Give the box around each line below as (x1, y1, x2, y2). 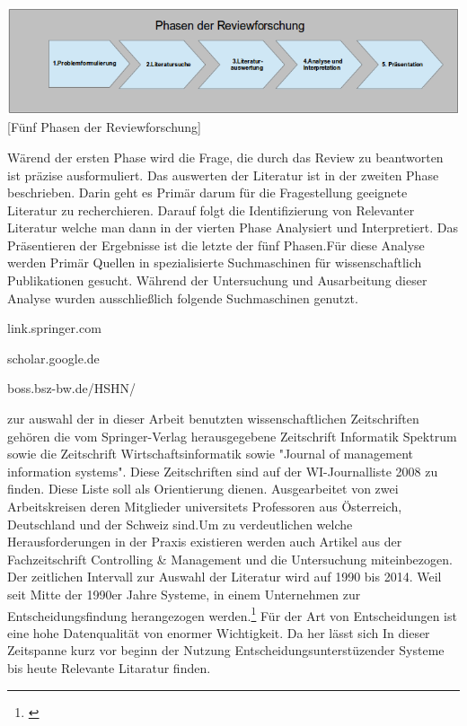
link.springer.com (7, 319, 101, 337)
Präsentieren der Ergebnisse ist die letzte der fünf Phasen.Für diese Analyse (7, 235, 425, 254)
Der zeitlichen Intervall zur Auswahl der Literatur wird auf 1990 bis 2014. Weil (7, 567, 442, 586)
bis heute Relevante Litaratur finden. (7, 659, 211, 677)
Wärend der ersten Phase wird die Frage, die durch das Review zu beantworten (7, 147, 444, 166)
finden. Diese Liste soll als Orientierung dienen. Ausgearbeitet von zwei (7, 479, 399, 498)
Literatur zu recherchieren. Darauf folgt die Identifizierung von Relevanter (7, 200, 415, 219)
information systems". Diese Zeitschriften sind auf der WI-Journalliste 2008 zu (7, 461, 438, 480)
